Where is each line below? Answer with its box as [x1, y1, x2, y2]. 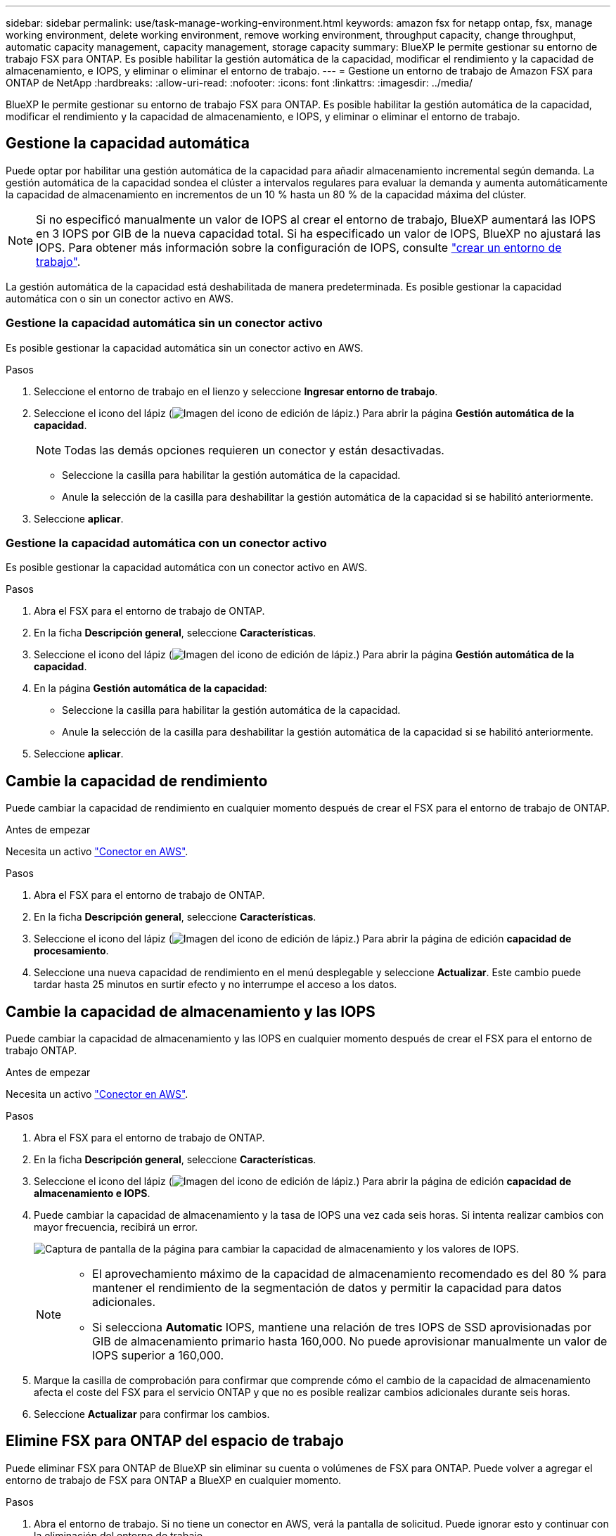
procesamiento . [34, 945, 109, 957]
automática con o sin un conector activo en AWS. [6, 292, 234, 305]
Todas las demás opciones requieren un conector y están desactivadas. [64, 442, 444, 457]
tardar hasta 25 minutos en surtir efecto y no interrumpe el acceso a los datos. [34, 978, 397, 991]
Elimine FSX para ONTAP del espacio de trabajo [6, 1432, 344, 1450]
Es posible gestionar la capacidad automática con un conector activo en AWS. [6, 561, 368, 574]
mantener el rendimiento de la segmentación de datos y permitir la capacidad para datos [92, 1281, 562, 1295]
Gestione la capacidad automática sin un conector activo [6, 316, 323, 331]
